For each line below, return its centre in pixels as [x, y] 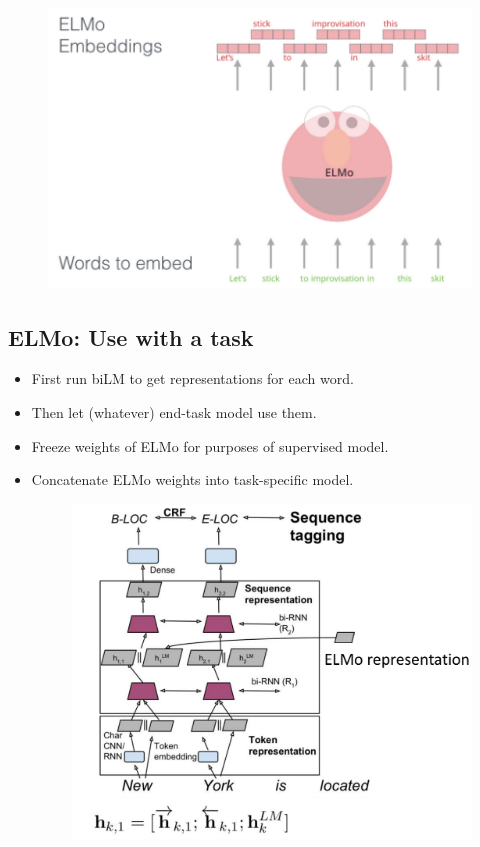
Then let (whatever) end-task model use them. [174, 411]
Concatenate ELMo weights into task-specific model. [192, 479]
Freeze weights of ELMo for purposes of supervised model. [210, 445]
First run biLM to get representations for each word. [192, 378]
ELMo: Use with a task [131, 336]
